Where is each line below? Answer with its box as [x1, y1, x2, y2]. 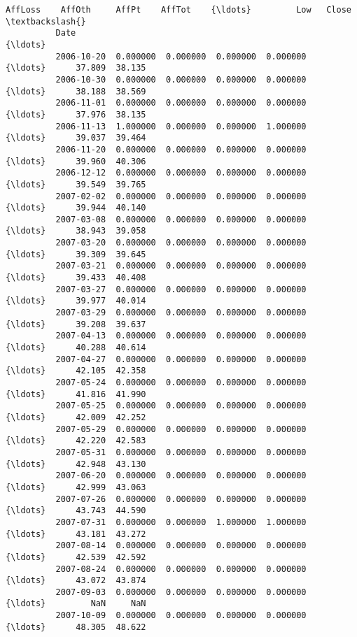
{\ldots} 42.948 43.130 [6, 459, 146, 469]
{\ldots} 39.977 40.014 [6, 296, 146, 306]
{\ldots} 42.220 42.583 [6, 436, 146, 446]
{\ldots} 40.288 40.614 [6, 343, 146, 353]
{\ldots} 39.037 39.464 [6, 133, 146, 143]
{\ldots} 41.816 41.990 [6, 389, 146, 399]
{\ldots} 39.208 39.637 [6, 319, 146, 329]
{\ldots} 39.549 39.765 [6, 179, 146, 189]
